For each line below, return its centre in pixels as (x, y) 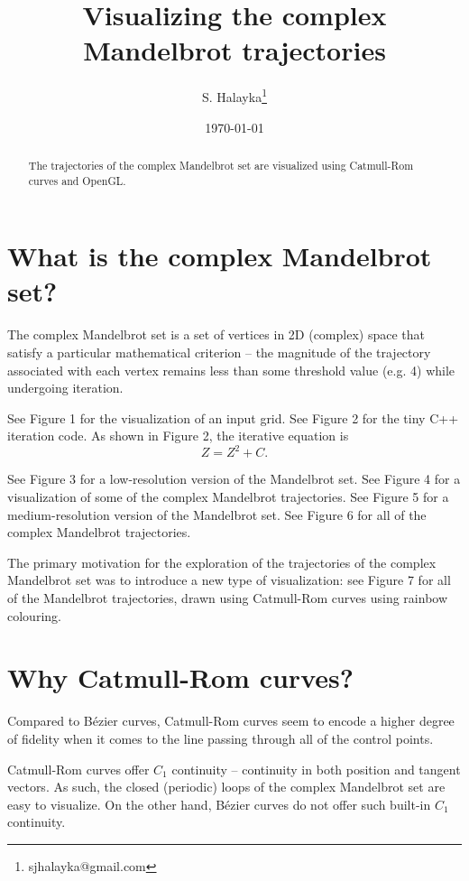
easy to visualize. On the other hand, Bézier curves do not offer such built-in (219, 804)
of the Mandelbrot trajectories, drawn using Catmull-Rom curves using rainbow (228, 598)
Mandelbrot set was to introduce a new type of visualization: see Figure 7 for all (229, 580)
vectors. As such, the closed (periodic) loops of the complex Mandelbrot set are (226, 787)
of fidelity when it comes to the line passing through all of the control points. (221, 738)
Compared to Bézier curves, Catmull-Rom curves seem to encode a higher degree (231, 721)
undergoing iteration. (65, 388)
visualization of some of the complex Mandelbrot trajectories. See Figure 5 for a (228, 497)
